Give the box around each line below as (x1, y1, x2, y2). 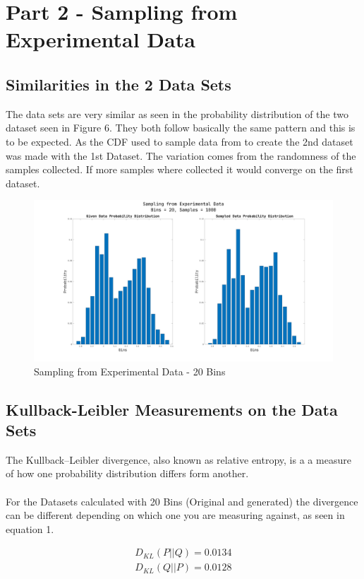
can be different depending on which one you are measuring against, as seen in (6, 508, 345, 522)
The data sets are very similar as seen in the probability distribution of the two (6, 106, 348, 121)
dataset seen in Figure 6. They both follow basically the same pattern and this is (6, 120, 356, 135)
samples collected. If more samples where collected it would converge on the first (6, 162, 353, 177)
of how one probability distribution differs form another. (6, 466, 249, 481)
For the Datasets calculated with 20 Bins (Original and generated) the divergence (6, 493, 358, 508)
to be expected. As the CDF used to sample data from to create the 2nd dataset (6, 134, 353, 148)
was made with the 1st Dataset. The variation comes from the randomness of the (6, 148, 356, 163)
